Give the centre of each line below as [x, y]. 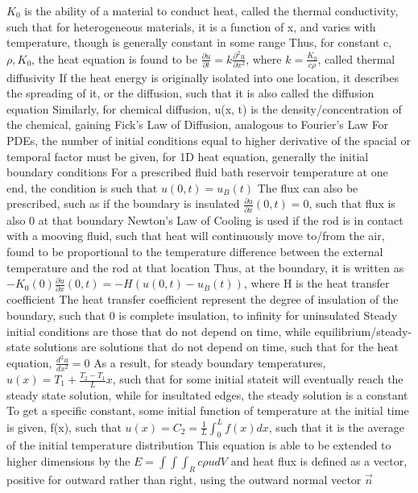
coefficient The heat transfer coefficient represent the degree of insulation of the [203, 299]
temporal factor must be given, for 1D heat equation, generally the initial [188, 156]
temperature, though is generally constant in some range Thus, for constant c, [199, 42]
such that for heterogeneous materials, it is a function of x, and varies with [191, 26]
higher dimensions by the [68, 460]
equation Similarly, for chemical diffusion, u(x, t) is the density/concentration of [204, 108]
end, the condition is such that [82, 187]
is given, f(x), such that [64, 427]
